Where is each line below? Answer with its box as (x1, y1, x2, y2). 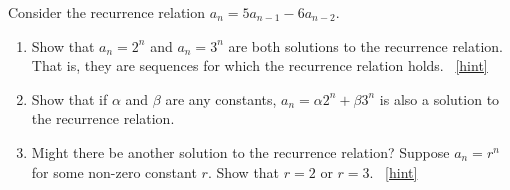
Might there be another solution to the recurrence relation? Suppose (31, 141, 450, 162)
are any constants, (165, 88, 277, 109)
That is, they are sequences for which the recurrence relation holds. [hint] (31, 55, 488, 76)
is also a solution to (379, 88, 500, 109)
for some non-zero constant (31, 161, 197, 182)
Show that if (31, 88, 108, 109)
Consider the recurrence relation (8, 2, 206, 22)
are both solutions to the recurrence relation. (228, 35, 503, 56)
